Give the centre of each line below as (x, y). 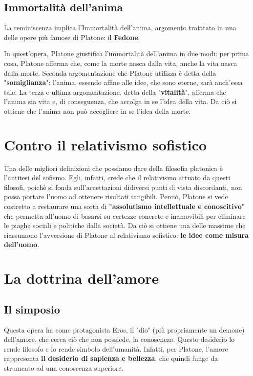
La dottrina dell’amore (82, 278)
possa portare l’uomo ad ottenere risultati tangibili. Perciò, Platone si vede (116, 197)
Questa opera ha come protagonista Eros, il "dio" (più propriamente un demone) (124, 329)
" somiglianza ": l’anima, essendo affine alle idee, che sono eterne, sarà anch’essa (123, 82)
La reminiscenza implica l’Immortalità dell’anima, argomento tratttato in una (120, 28)
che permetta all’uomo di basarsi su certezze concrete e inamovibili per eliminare (125, 216)
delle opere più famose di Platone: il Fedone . (72, 37)
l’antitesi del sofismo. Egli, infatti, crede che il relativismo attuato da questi (117, 178)
